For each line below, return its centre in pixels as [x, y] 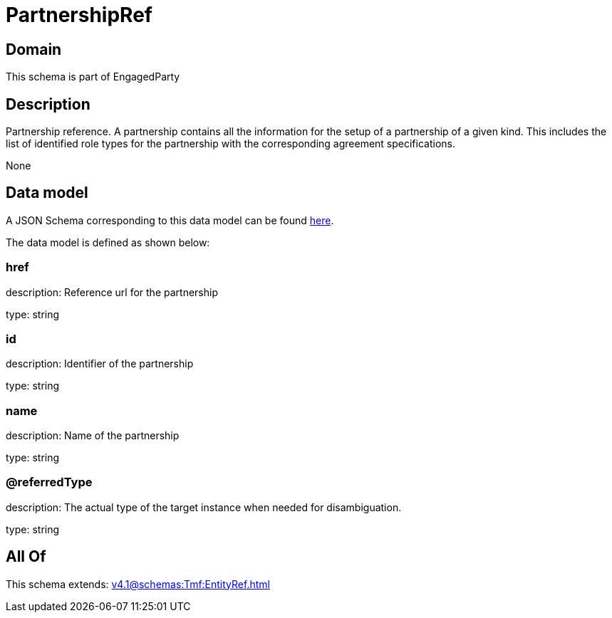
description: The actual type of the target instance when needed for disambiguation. [204, 507]
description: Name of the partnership [93, 436]
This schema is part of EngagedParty [93, 77]
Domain [34, 49]
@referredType [49, 482]
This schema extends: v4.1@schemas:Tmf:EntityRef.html [138, 584]
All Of [26, 557]
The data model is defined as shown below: [108, 242]
